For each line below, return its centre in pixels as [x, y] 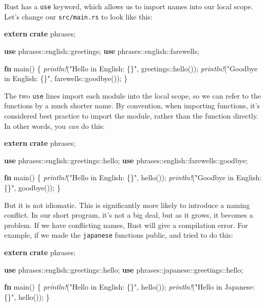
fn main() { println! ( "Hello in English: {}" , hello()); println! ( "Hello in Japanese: [129, 287]
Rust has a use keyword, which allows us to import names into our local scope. [129, 6]
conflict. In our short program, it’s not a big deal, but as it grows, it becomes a [129, 215]
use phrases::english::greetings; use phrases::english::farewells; [102, 51]
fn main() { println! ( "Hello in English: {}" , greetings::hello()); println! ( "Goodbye [131, 68]
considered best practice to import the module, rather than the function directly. [131, 115]
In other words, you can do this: [54, 126]
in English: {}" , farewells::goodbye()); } [66, 78]
